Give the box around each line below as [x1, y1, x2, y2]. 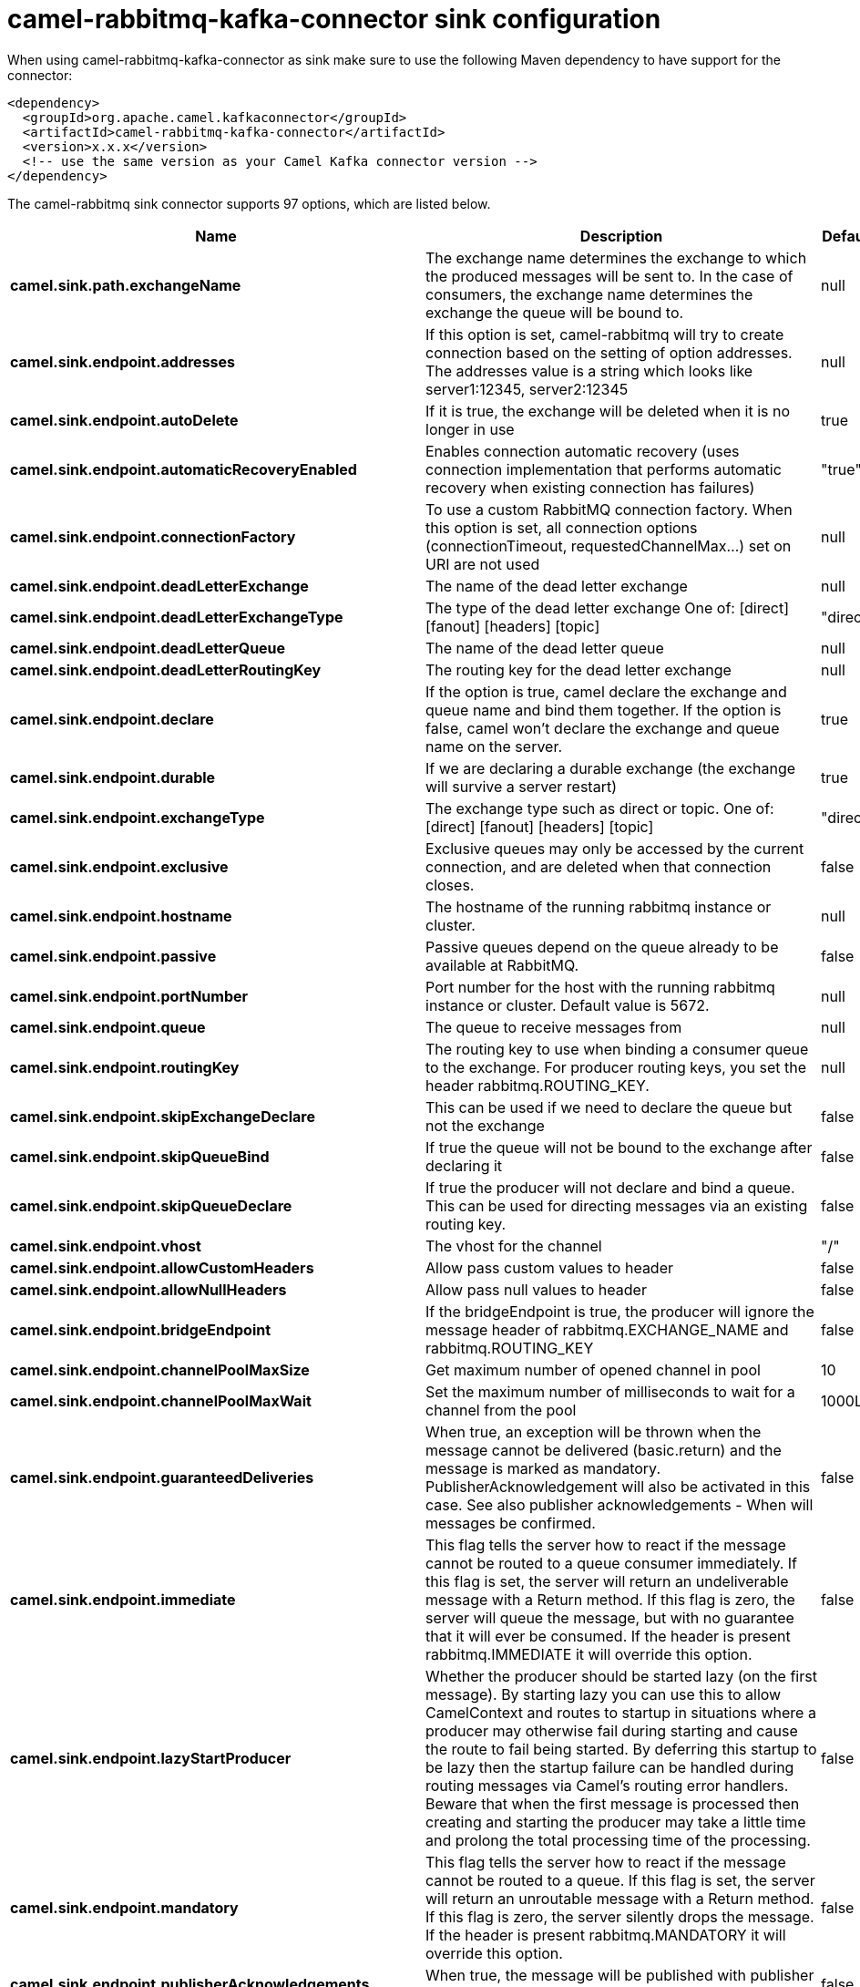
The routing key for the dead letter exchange [425, 660, 732, 679]
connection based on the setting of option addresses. [425, 343, 793, 362]
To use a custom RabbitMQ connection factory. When [425, 499, 793, 519]
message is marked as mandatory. [425, 1458, 661, 1477]
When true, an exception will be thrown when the [425, 1422, 762, 1441]
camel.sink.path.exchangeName [10, 275, 241, 294]
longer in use [425, 419, 515, 438]
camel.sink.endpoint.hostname [10, 906, 232, 925]
